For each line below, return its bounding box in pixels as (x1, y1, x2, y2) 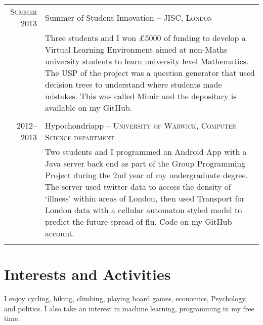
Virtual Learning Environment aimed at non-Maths (45, 44, 228, 55)
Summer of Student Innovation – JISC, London (45, 11, 212, 23)
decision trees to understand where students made (45, 78, 222, 90)
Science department (45, 131, 114, 143)
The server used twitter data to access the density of (45, 181, 231, 192)
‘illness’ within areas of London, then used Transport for (45, 192, 245, 204)
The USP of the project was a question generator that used (45, 67, 255, 78)
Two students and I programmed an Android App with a (45, 146, 247, 157)
